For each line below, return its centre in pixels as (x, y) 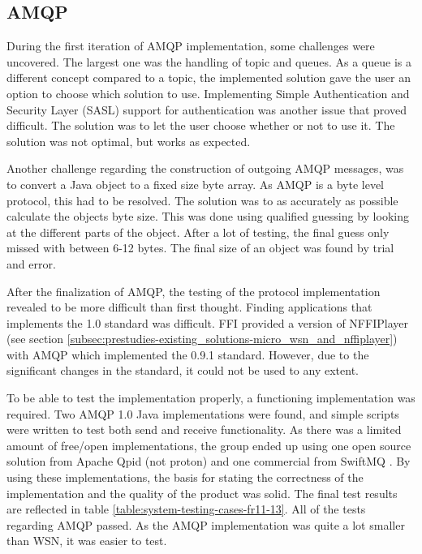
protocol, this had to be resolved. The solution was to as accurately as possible (202, 200)
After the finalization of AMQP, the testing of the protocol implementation (194, 291)
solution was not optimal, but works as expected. (129, 141)
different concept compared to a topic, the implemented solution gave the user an (209, 77)
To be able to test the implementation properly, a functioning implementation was (211, 398)
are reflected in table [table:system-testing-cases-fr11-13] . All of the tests (186, 509)
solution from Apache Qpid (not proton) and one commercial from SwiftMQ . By (209, 461)
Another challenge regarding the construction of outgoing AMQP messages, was (205, 168)
